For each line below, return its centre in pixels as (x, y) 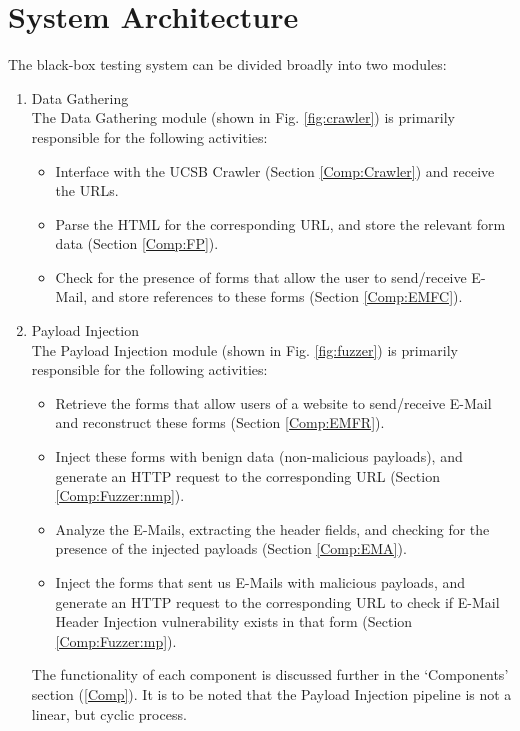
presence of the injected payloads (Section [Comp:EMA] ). (231, 548)
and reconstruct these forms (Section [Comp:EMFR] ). (220, 422)
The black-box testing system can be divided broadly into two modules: (227, 64)
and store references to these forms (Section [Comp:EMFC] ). (277, 296)
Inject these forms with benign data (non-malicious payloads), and (259, 456)
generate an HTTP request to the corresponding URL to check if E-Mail (277, 601)
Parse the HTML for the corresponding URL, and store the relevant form (280, 223)
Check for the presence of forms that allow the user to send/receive (261, 276)
